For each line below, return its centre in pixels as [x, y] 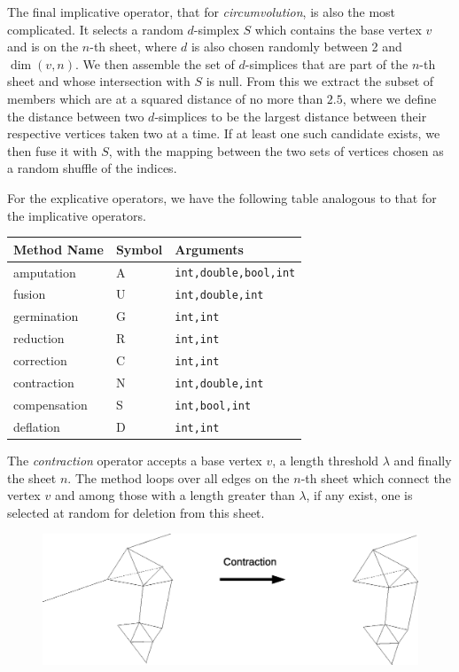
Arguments [209, 249]
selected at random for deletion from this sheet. [136, 512]
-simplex [216, 29]
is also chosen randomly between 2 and [296, 47]
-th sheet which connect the [376, 477]
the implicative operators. [77, 215]
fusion [30, 294]
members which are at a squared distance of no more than [165, 98]
